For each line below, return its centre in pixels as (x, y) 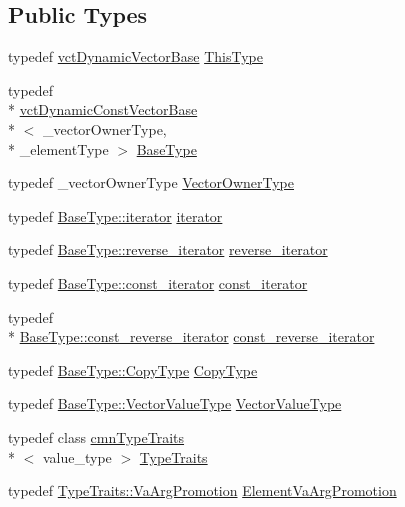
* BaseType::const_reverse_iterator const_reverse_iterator (191, 336)
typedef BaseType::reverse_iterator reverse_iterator (168, 249)
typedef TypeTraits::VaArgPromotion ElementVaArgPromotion (202, 490)
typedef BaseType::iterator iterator (115, 215)
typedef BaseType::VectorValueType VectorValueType (175, 403)
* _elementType (58, 148)
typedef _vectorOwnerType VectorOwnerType (151, 182)
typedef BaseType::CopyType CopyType (133, 369)
